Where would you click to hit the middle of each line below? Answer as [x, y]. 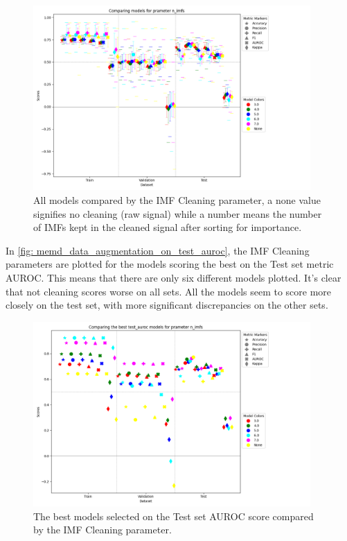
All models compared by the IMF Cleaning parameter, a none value [177, 200]
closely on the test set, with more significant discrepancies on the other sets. [167, 305]
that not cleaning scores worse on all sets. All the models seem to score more [169, 291]
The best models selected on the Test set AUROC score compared [173, 516]
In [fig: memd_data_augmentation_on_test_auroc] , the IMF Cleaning [158, 250]
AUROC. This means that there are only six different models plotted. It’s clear [173, 277]
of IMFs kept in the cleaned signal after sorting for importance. [168, 227]
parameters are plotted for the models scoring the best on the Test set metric [170, 264]
